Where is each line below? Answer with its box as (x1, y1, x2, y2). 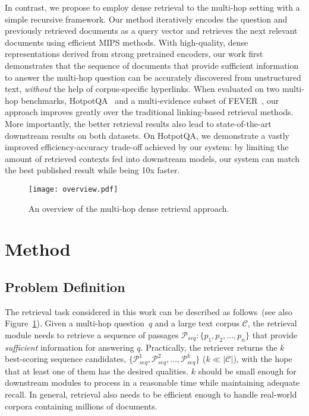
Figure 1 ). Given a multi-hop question (5, 317, 144, 329)
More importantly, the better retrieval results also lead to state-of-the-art (5, 117, 272, 129)
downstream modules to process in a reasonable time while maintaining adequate (5, 376, 300, 389)
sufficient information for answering (5, 341, 134, 353)
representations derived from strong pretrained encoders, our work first (5, 47, 263, 60)
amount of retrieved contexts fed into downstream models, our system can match (5, 152, 299, 164)
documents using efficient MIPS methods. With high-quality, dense (5, 36, 248, 48)
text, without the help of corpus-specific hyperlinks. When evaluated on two (5, 82, 280, 95)
